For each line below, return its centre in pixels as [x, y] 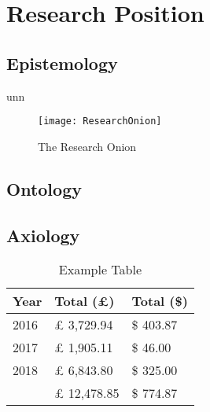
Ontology [44, 188]
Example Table [100, 270]
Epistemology [62, 63]
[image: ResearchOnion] [100, 121]
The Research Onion [87, 146]
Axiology [43, 235]
